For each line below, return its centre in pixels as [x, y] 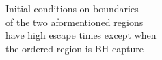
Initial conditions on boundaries [72, 8]
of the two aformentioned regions [75, 21]
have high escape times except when [81, 35]
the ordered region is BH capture [75, 48]
